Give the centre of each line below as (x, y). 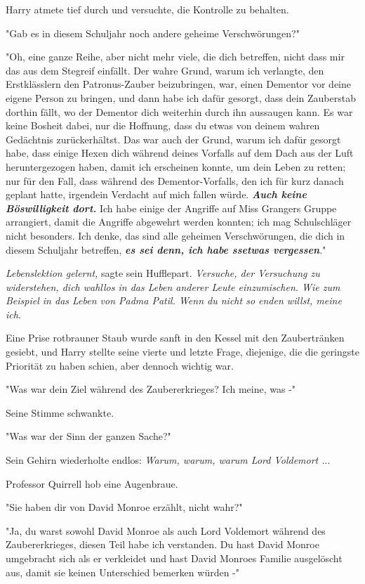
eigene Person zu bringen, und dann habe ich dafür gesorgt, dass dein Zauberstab (181, 97)
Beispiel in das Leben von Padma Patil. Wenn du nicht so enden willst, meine (174, 300)
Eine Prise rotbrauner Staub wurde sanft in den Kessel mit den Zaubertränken (175, 338)
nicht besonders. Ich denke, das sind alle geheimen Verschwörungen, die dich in (175, 235)
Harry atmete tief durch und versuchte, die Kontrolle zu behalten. (147, 9)
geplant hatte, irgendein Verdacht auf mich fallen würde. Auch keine (156, 194)
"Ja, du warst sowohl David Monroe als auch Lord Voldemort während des (166, 530)
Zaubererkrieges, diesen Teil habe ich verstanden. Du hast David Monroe (162, 544)
